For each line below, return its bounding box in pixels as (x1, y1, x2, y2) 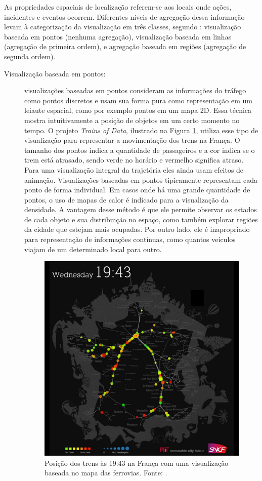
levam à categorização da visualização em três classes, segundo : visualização (4, 21, 241, 32)
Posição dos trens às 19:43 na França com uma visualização (45, 457, 229, 468)
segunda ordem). (4, 51, 56, 61)
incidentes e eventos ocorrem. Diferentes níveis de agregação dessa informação (4, 11, 245, 22)
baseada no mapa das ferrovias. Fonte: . (45, 467, 167, 478)
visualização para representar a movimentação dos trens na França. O (24, 135, 240, 145)
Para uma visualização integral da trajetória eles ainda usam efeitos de (24, 164, 244, 175)
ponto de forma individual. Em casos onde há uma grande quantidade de (24, 184, 250, 195)
